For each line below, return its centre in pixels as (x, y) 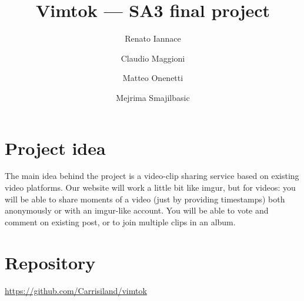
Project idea (55, 148)
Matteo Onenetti (153, 78)
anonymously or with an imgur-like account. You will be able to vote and (137, 210)
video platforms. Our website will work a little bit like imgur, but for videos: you (150, 187)
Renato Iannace (153, 38)
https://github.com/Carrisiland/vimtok (76, 290)
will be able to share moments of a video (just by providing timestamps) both (145, 199)
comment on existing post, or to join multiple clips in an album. (120, 221)
